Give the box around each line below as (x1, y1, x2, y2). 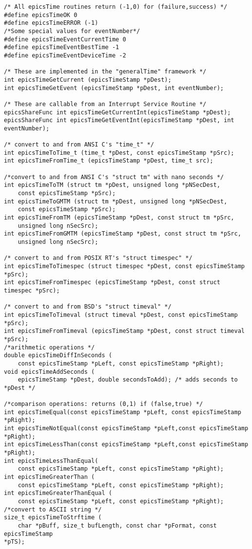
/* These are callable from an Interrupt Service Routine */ (4, 100, 207, 108)
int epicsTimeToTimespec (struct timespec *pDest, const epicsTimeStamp (4, 263, 245, 270)
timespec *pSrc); (4, 287, 60, 294)
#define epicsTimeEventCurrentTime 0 (4, 36, 126, 43)
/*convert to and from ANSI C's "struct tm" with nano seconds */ (4, 173, 224, 181)
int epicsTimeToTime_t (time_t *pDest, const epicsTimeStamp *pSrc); (4, 149, 234, 156)
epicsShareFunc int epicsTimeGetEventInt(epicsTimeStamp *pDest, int (4, 117, 234, 124)
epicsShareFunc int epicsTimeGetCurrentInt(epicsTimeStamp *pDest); (4, 109, 231, 116)
